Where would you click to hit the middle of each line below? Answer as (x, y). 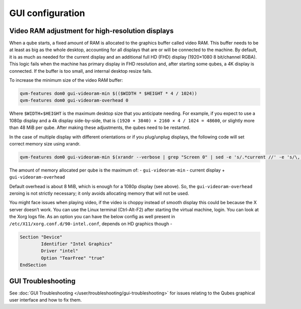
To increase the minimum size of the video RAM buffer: (66, 80)
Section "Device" (41, 237)
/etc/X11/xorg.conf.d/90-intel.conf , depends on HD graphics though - (91, 224)
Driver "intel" (60, 251)
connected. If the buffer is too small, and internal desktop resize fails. (81, 71)
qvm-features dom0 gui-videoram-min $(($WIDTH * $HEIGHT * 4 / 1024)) (109, 94)
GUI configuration (47, 13)
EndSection (33, 265)
